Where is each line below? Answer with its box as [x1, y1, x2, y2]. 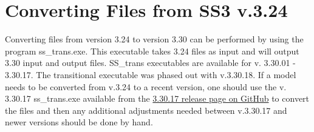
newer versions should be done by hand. [5, 116, 153, 128]
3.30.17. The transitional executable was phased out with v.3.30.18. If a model [5, 68, 296, 81]
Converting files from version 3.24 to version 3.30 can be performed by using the [5, 33, 304, 45]
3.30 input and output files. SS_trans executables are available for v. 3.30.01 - [5, 56, 296, 69]
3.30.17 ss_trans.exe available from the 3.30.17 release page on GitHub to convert [5, 92, 310, 105]
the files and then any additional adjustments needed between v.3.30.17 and [5, 104, 287, 116]
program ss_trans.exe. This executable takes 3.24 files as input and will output [5, 44, 299, 57]
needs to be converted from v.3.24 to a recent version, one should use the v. [5, 80, 287, 93]
